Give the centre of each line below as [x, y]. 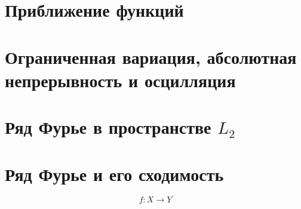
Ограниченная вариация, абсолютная [151, 56]
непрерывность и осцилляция [120, 80]
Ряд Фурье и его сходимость [114, 173]
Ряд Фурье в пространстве [108, 127]
